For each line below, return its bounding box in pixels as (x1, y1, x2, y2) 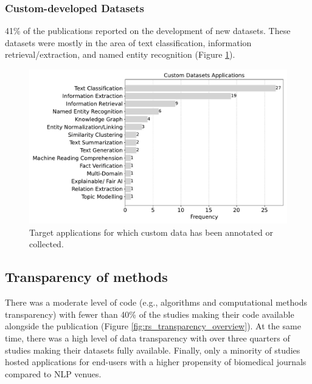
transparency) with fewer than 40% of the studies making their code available (5, 307, 294, 320)
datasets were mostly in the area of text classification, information (5, 36, 252, 49)
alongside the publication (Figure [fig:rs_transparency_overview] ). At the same (5, 320, 301, 332)
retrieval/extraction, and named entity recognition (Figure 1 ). (5, 48, 235, 61)
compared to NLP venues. (5, 367, 102, 380)
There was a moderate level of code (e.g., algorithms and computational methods (5, 296, 307, 309)
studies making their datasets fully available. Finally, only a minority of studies (5, 343, 300, 356)
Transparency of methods (5, 267, 168, 286)
